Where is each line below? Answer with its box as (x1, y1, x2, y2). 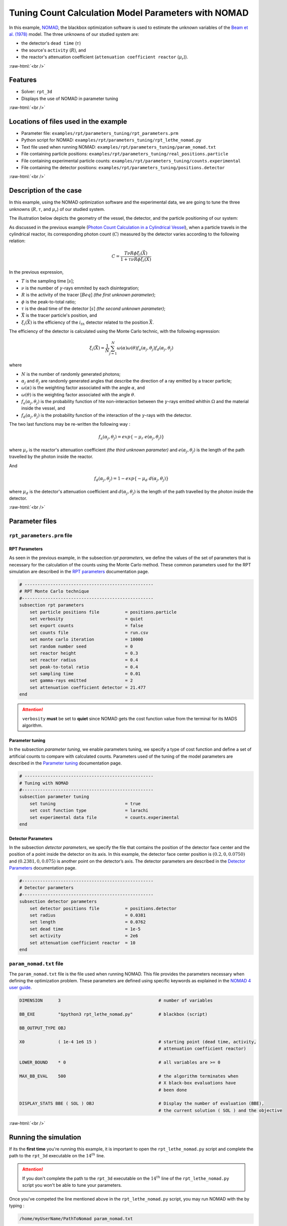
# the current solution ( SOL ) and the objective (158, 1107, 283, 1113)
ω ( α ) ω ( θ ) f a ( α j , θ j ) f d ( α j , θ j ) (116, 345, 174, 352)
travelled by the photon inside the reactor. (9, 454, 93, 460)
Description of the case (9, 186, 82, 195)
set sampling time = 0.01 (29, 671, 141, 677)
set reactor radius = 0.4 (29, 657, 138, 663)
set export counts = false (29, 623, 144, 629)
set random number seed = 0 (29, 643, 133, 649)
